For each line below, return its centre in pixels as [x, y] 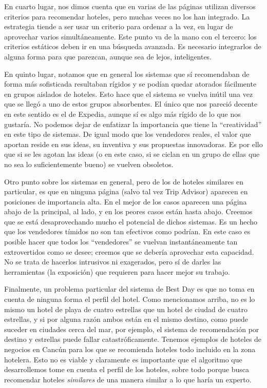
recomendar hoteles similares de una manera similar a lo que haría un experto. [128, 379]
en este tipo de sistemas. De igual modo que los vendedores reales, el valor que [128, 134]
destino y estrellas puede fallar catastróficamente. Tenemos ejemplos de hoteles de [133, 339]
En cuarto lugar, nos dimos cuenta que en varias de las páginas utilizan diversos [130, 6]
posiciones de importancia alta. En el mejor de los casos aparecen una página [126, 201]
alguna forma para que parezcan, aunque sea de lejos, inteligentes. [108, 56]
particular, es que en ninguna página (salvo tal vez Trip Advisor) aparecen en [126, 191]
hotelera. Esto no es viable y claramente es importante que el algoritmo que [123, 359]
